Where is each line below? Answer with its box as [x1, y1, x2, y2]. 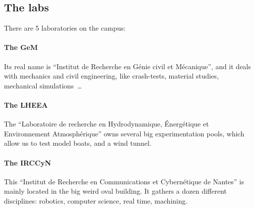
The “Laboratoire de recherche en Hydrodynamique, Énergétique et [4, 119, 209, 129]
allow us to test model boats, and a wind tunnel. [4, 138, 152, 148]
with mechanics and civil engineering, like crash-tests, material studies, [4, 71, 219, 81]
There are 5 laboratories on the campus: [4, 23, 126, 33]
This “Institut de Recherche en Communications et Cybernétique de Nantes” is [4, 176, 244, 186]
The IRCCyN [4, 157, 51, 167]
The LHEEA [4, 99, 48, 110]
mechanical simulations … [4, 80, 82, 90]
